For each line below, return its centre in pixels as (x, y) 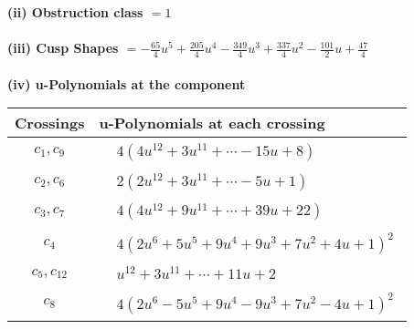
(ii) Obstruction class (75, 12)
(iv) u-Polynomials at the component (127, 83)
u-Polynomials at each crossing (212, 123)
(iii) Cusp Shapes (63, 48)
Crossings (50, 123)
